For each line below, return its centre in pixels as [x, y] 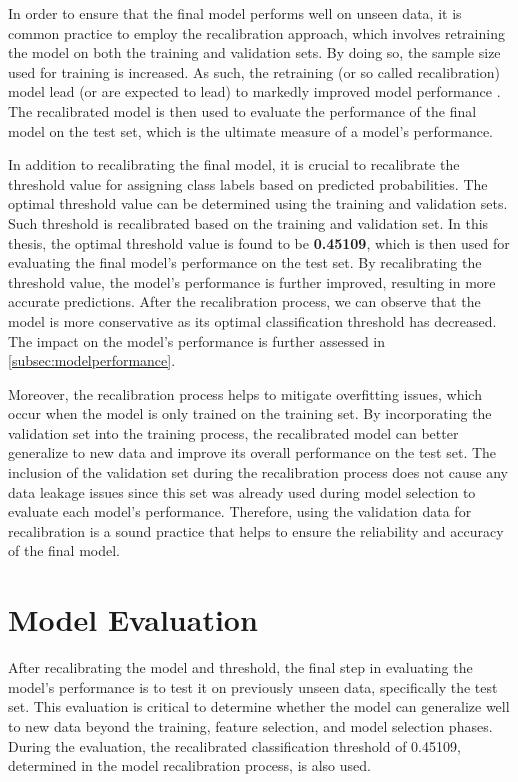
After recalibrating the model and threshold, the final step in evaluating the [240, 667]
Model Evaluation [133, 619]
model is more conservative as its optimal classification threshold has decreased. [252, 320]
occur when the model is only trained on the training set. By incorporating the [250, 413]
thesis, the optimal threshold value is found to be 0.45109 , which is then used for [259, 242]
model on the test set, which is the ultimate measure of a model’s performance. [251, 130]
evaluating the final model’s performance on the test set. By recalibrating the [245, 262]
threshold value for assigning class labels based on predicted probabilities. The [248, 183]
